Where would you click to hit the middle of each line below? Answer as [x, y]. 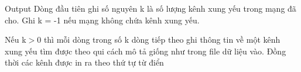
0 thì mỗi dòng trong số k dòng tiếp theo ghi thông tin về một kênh [159, 40]
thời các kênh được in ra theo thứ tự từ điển [84, 62]
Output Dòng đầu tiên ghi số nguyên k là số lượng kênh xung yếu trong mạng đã [150, 8]
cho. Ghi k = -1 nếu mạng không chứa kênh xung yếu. [102, 20]
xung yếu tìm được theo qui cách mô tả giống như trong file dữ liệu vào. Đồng [146, 51]
